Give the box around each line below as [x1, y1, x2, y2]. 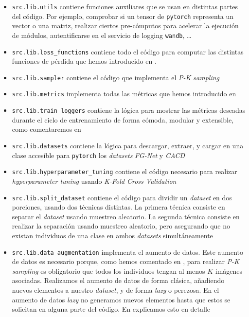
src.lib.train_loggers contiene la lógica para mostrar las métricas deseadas [12, 105, 246, 115]
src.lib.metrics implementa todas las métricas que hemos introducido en [12, 88, 236, 99]
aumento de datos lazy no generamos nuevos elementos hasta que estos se [12, 294, 231, 304]
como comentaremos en [12, 124, 81, 134]
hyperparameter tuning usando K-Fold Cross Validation [12, 176, 177, 186]
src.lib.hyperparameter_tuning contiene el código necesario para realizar [12, 166, 237, 176]
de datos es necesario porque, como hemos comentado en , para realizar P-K [12, 256, 239, 266]
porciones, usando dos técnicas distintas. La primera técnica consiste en [12, 202, 225, 212]
